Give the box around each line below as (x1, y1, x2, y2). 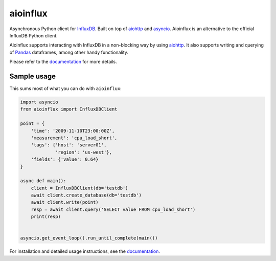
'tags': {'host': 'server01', (31, 142, 107, 148)
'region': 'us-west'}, (55, 149, 112, 155)
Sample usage (9, 72, 56, 80)
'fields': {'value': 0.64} (31, 157, 99, 162)
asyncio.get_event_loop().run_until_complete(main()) (20, 235, 158, 241)
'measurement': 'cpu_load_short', (31, 135, 118, 141)
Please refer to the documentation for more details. (9, 59, 117, 65)
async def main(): (20, 178, 66, 184)
